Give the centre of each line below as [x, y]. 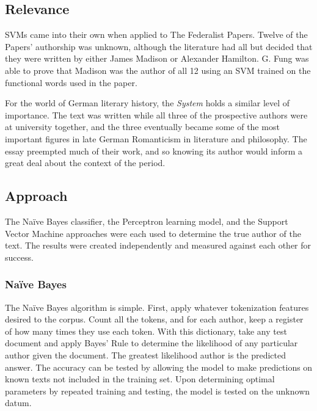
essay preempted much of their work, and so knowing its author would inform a [154, 151]
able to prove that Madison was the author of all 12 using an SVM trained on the [158, 70]
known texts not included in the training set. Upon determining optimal [140, 379]
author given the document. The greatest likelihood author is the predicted [145, 355]
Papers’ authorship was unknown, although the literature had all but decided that [159, 46]
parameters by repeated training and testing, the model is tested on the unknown [158, 391]
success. [19, 257]
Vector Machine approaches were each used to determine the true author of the [153, 233]
